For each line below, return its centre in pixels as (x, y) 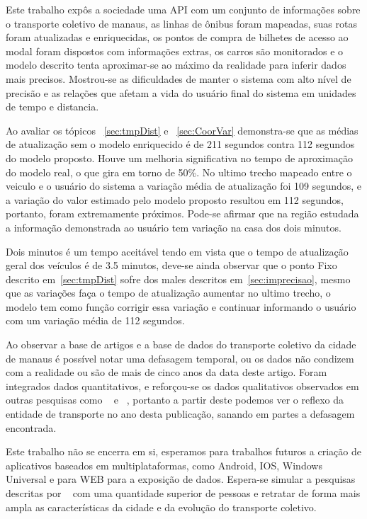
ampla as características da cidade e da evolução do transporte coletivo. (161, 507)
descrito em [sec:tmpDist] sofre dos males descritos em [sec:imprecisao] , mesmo (178, 279)
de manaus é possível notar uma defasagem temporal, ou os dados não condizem (180, 358)
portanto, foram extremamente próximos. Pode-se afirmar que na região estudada (182, 213)
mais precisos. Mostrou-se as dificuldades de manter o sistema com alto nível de (179, 78)
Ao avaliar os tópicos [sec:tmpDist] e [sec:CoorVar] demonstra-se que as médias (182, 130)
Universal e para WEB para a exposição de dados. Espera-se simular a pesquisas (181, 479)
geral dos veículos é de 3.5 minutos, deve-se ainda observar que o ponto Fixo (171, 265)
